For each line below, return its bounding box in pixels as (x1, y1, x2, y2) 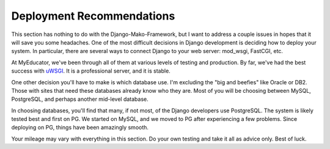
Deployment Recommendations (11, 9, 175, 23)
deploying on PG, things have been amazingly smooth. (11, 124, 149, 131)
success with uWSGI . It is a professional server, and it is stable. (11, 67, 170, 74)
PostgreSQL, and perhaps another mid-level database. (11, 95, 149, 103)
